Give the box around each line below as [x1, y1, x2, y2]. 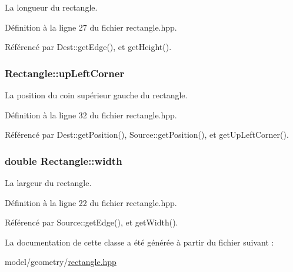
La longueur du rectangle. [5, 1, 98, 13]
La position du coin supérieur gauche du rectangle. [5, 89, 188, 101]
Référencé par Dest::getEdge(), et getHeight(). [5, 41, 172, 53]
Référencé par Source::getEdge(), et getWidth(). [5, 216, 178, 228]
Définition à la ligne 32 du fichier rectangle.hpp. [5, 108, 177, 121]
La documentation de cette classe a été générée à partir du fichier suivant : [5, 235, 274, 248]
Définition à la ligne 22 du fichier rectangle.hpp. [5, 196, 177, 208]
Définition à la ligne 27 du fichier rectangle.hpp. [5, 21, 177, 33]
